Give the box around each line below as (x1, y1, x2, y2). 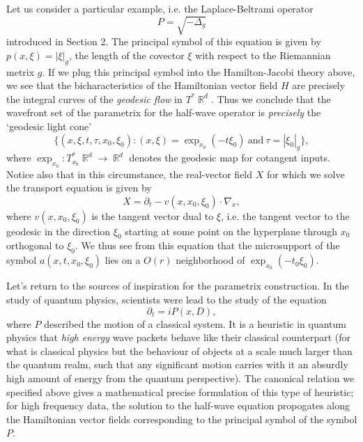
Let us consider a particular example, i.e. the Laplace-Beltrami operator (6, 1, 314, 15)
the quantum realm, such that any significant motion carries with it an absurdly (6, 357, 348, 372)
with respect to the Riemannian (195, 47, 331, 62)
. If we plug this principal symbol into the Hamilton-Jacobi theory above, (42, 64, 355, 79)
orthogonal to (6, 238, 64, 253)
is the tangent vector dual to (91, 208, 214, 223)
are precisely (292, 78, 346, 93)
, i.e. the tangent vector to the (220, 208, 350, 223)
